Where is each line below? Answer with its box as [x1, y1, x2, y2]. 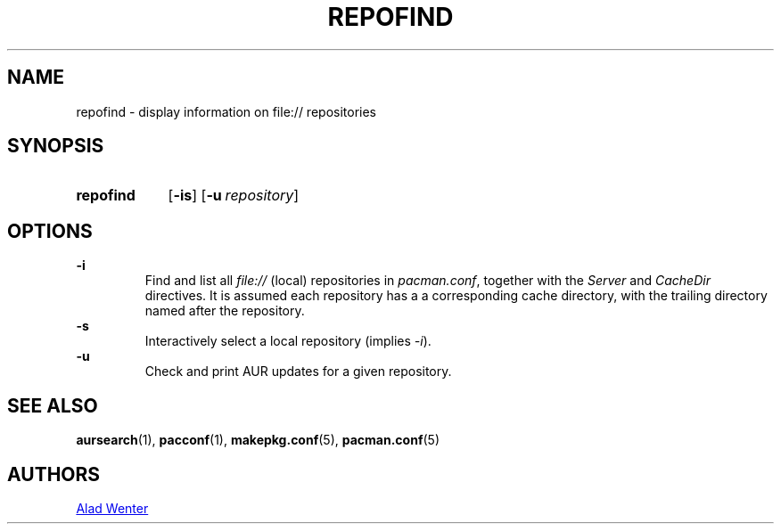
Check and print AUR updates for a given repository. [144, 364, 452, 380]
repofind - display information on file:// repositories [76, 103, 377, 119]
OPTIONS [7, 219, 93, 242]
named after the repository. [144, 303, 305, 319]
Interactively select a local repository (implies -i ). [144, 333, 432, 349]
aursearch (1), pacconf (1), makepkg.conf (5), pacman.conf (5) [76, 432, 440, 448]
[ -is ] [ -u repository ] [168, 186, 300, 205]
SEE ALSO [7, 394, 98, 417]
